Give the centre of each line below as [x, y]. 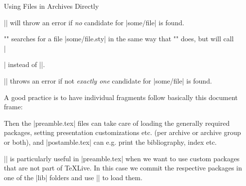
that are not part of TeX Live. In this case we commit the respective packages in [123, 168]
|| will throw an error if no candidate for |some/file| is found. [94, 22]
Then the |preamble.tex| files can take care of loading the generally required [117, 123]
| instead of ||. [25, 64]
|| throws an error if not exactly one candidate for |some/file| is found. [108, 80]
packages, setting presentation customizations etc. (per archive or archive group [123, 132]
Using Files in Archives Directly [52, 6]
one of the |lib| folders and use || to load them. [73, 177]
